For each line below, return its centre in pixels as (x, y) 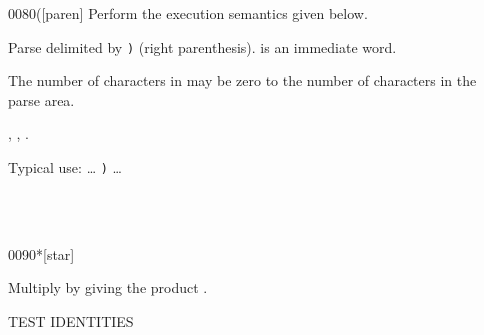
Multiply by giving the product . (108, 287)
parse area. (41, 99)
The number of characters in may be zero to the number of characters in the (242, 80)
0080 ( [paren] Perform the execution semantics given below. (188, 13)
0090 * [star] (41, 253)
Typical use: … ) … (65, 167)
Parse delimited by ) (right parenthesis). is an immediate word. (202, 46)
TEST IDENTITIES (71, 321)
